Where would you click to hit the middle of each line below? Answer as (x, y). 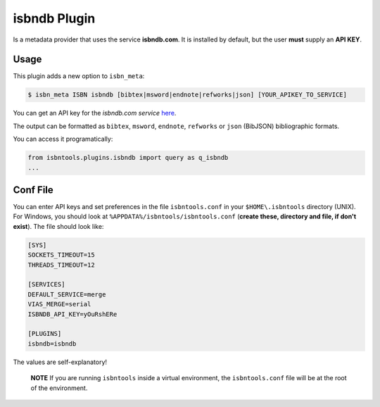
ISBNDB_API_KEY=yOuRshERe (72, 314)
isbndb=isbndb (52, 344)
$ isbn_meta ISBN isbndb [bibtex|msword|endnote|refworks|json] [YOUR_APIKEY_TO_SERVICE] (188, 95)
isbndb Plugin (54, 18)
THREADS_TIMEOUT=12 (61, 265)
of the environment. (59, 388)
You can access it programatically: (63, 139)
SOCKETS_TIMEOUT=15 (61, 255)
